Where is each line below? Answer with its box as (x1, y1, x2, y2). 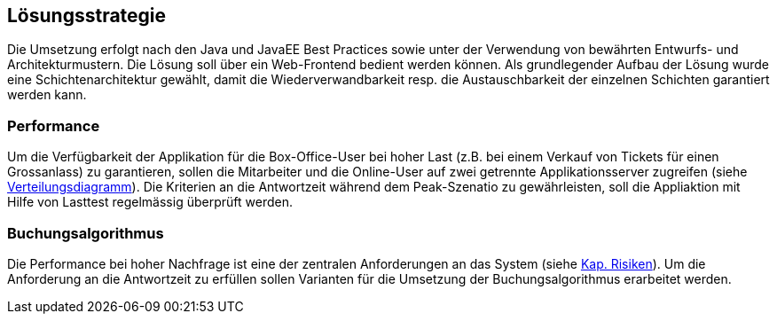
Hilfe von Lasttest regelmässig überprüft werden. (7, 194, 293, 210)
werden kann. (7, 87, 87, 103)
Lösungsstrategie (7, 4, 167, 27)
